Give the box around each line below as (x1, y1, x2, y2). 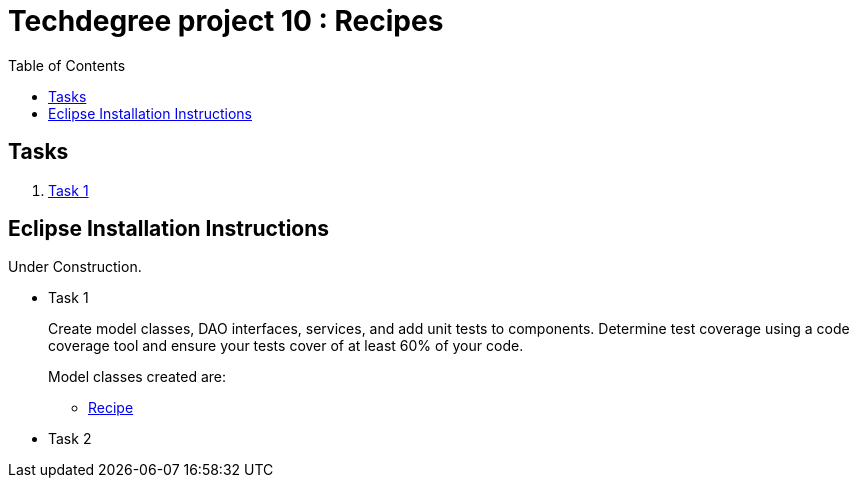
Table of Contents (8, 56, 126, 74)
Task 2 (48, 430, 92, 448)
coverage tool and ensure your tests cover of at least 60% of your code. (48, 337, 524, 355)
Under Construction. (8, 258, 142, 276)
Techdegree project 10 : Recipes (8, 4, 444, 38)
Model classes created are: (48, 368, 227, 386)
